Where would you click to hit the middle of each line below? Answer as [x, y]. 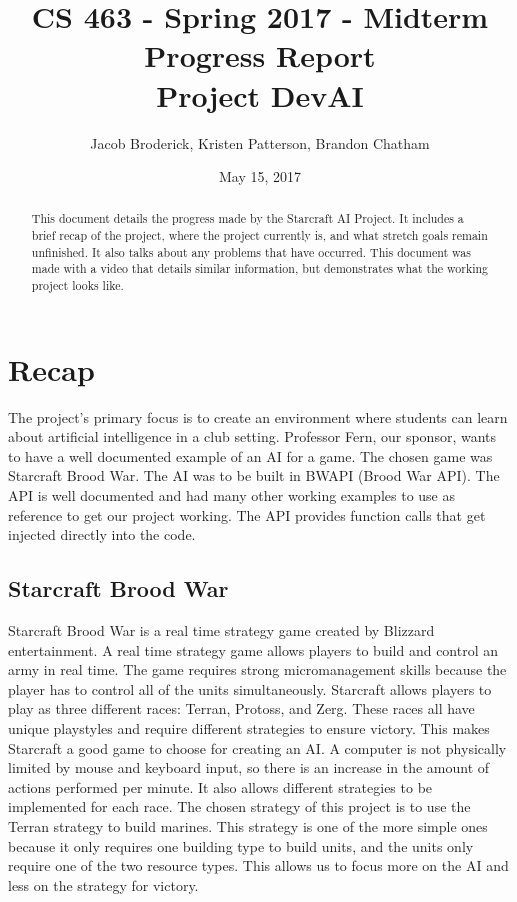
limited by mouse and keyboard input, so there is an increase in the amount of [249, 767]
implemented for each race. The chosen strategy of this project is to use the [239, 806]
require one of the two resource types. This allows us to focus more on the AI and [258, 865]
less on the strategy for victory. [103, 884]
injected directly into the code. [102, 534]
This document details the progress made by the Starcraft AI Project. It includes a [247, 218]
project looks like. [77, 285]
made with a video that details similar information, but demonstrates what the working [260, 268]
